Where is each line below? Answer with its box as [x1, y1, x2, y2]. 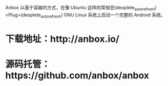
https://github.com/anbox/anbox [5, 70, 150, 81]
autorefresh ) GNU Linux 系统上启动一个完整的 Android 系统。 [40, 12, 165, 19]
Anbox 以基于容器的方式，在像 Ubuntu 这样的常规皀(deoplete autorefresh [5, 5, 155, 12]
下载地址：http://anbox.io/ [5, 33, 119, 45]
